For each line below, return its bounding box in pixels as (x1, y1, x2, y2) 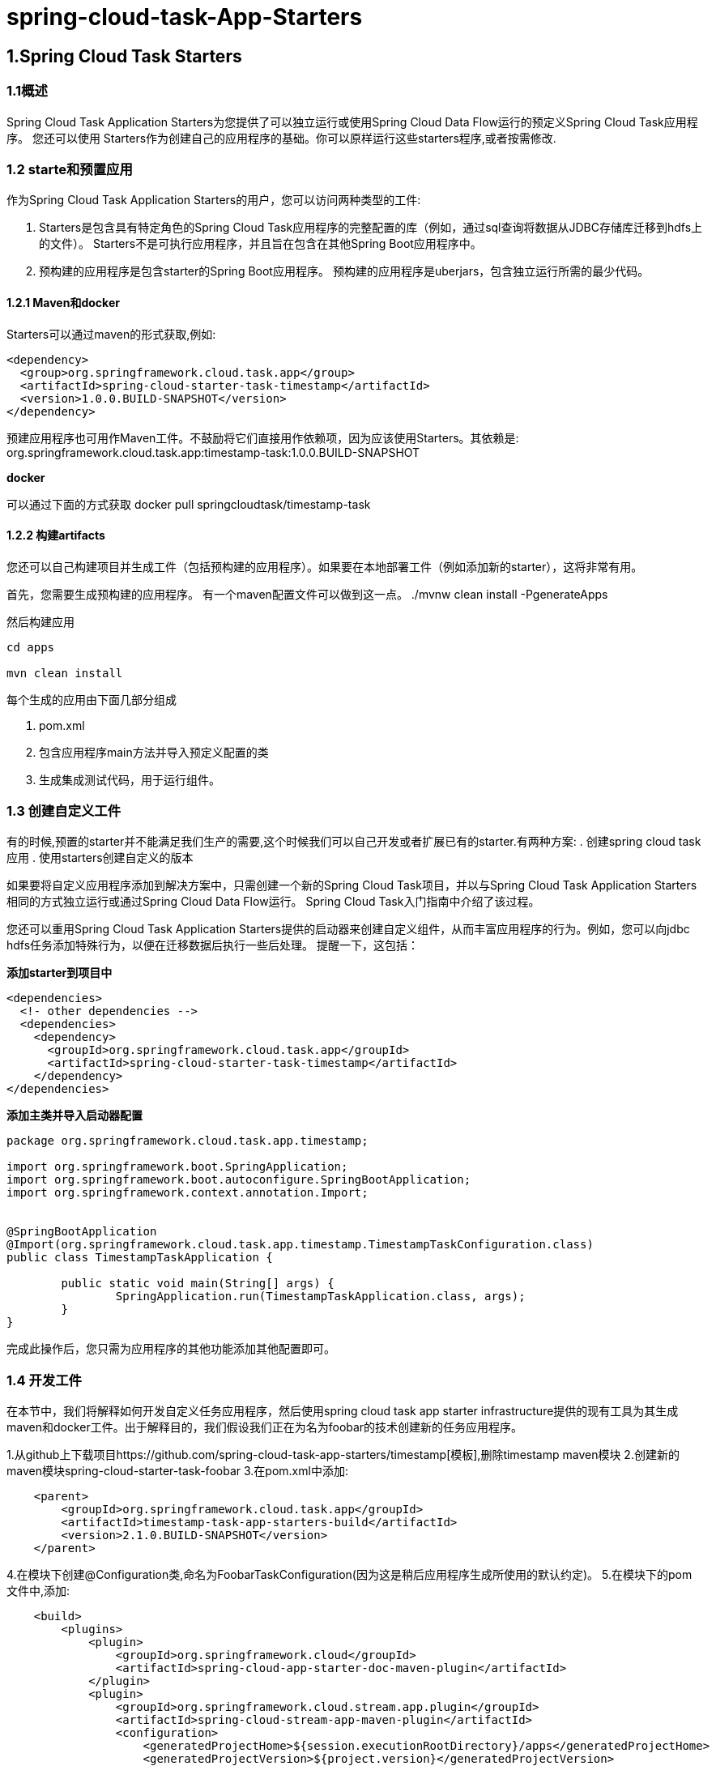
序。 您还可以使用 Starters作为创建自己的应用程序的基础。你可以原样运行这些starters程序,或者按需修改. (6, 130, 556, 145)
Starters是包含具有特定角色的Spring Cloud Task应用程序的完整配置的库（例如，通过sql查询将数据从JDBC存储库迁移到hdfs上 (39, 220, 703, 235)
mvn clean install (6, 666, 123, 680)
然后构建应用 (6, 614, 75, 629)
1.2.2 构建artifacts (6, 528, 105, 543)
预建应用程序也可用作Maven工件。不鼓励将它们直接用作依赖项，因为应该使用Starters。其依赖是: (6, 430, 519, 445)
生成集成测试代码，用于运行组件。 (39, 772, 220, 787)
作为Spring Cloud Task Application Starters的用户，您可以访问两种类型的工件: (6, 193, 421, 207)
